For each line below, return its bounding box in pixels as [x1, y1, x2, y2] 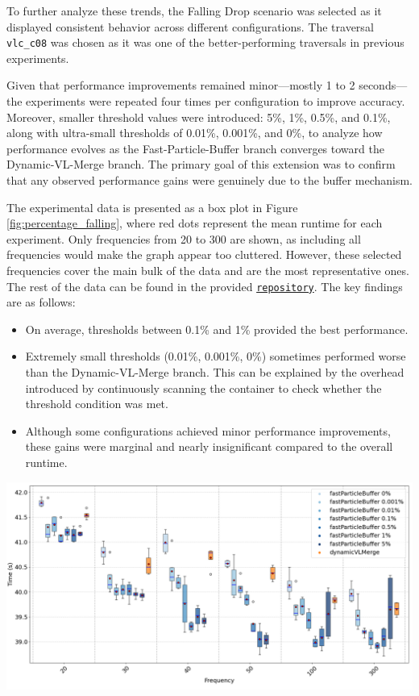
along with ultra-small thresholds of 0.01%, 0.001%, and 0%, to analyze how [6, 124, 383, 141]
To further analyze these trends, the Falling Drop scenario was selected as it [6, 2, 382, 19]
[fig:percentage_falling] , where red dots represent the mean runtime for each [6, 215, 383, 231]
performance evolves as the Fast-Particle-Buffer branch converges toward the [6, 140, 384, 156]
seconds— [359, 77, 408, 94]
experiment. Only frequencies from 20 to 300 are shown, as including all [6, 230, 361, 247]
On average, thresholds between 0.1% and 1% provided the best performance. [25, 320, 409, 337]
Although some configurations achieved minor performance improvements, [25, 422, 391, 439]
